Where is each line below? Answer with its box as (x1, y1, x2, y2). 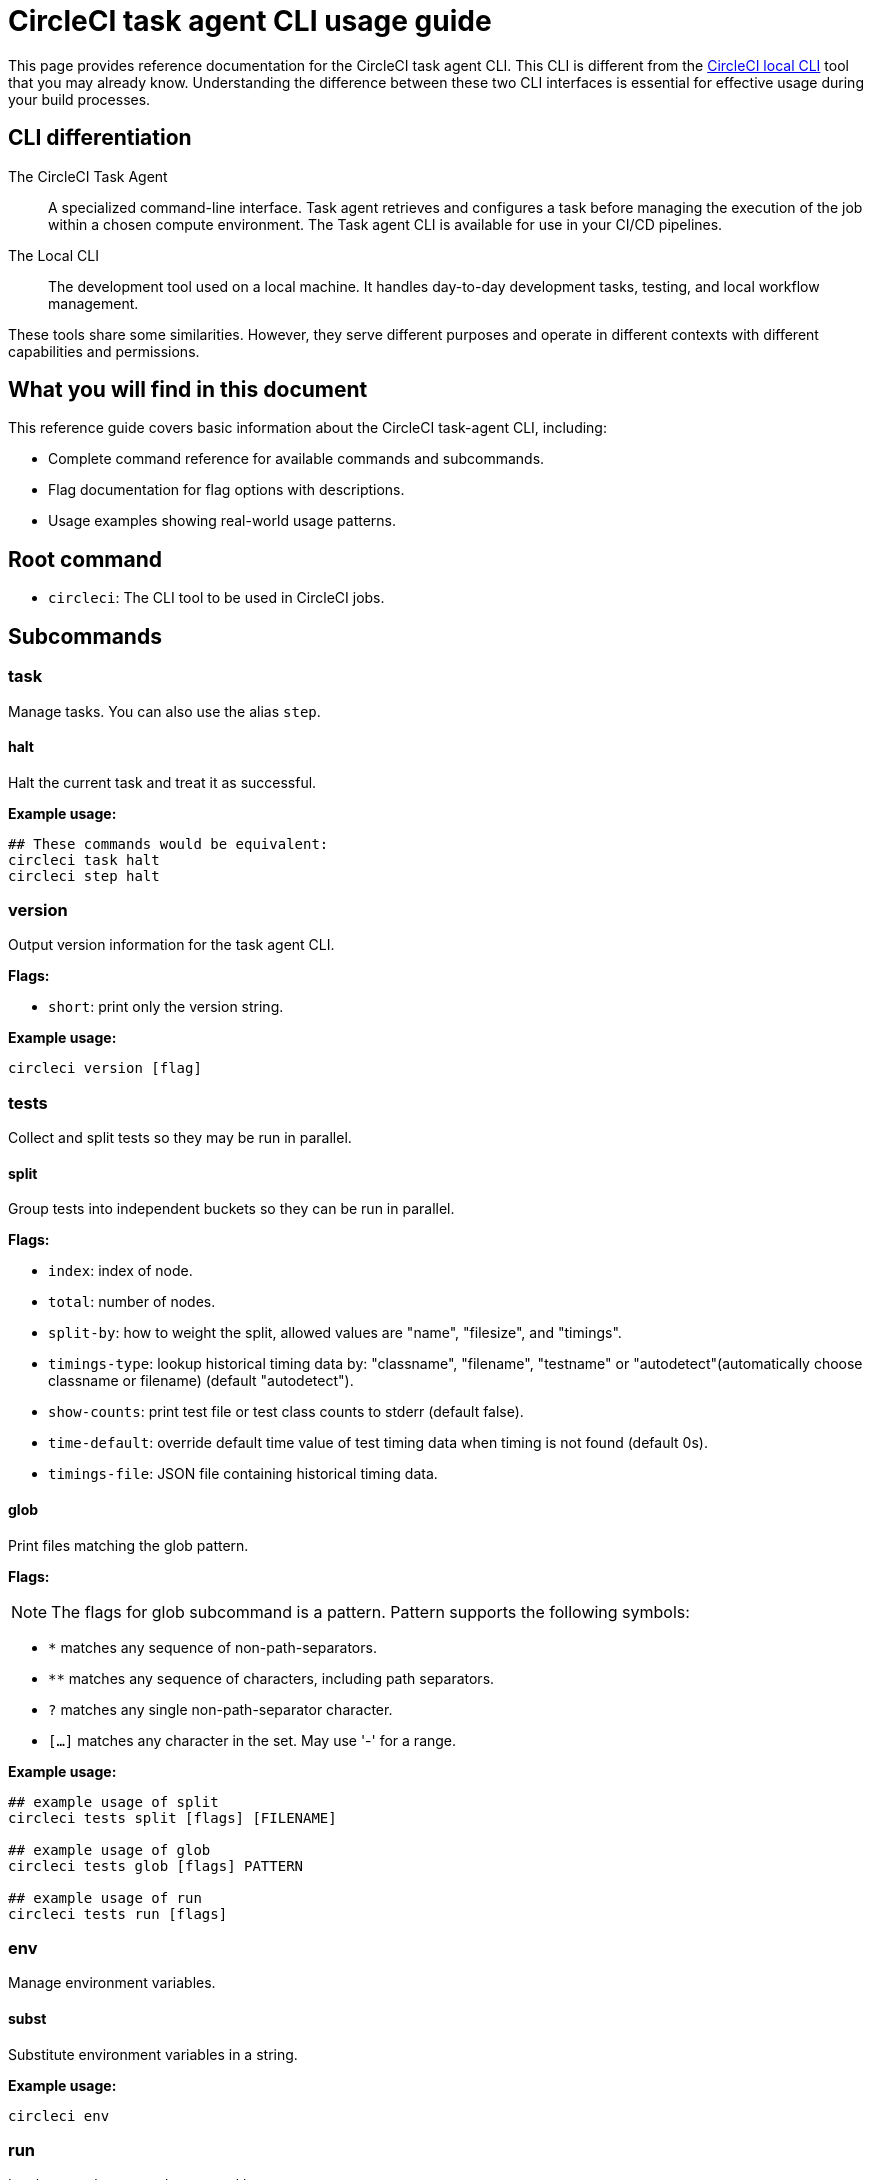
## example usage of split (8, 1793, 219, 1810)
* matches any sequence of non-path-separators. (48, 1638, 377, 1656)
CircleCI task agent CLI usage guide (8, 4, 492, 38)
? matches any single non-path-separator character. (48, 1700, 393, 1718)
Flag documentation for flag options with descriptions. (48, 481, 405, 499)
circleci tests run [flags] (8, 1905, 228, 1922)
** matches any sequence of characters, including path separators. (48, 1669, 495, 1687)
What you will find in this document (8, 377, 368, 403)
